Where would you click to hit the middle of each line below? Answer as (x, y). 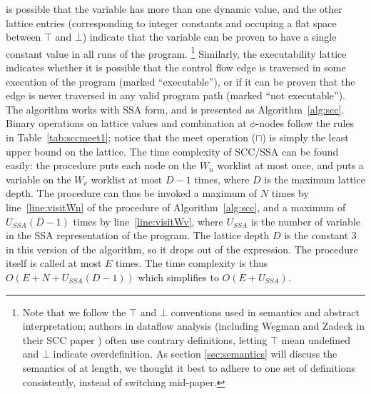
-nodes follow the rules (305, 123)
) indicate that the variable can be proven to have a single (209, 37)
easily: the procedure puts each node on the (101, 165)
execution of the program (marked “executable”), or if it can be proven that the (181, 81)
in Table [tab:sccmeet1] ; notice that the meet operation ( (131, 137)
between (24, 37)
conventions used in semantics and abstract (265, 312)
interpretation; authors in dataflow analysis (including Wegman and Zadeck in (193, 326)
